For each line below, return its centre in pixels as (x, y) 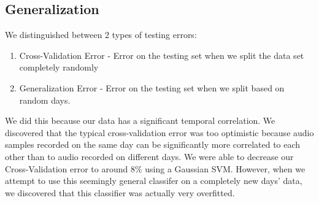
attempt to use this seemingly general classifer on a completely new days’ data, (154, 181)
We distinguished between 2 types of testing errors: (101, 35)
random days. (45, 100)
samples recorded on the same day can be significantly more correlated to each (153, 144)
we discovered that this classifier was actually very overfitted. (120, 192)
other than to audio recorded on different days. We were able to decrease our (149, 156)
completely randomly (59, 67)
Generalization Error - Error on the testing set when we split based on (152, 87)
